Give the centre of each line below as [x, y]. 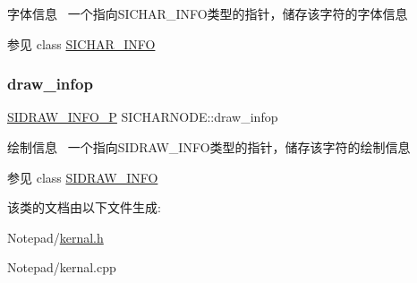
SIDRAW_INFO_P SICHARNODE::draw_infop [143, 117]
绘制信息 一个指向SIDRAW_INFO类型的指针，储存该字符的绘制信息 [209, 147]
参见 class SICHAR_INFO [81, 43]
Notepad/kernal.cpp [62, 267]
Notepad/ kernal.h [55, 237]
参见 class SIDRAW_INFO [83, 177]
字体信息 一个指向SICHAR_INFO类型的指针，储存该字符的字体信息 [208, 13]
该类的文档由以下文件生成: [84, 207]
